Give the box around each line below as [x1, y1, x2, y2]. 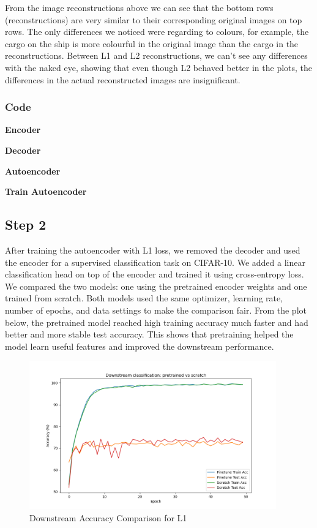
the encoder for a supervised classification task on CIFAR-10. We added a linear [5, 255, 305, 268]
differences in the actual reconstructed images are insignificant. [5, 73, 241, 86]
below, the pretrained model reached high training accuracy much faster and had [5, 315, 308, 328]
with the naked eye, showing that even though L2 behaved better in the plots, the [5, 61, 313, 74]
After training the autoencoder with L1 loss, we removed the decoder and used [5, 243, 300, 256]
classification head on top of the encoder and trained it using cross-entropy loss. [5, 268, 304, 281]
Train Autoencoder [5, 185, 87, 198]
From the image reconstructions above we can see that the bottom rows [5, 1, 274, 13]
